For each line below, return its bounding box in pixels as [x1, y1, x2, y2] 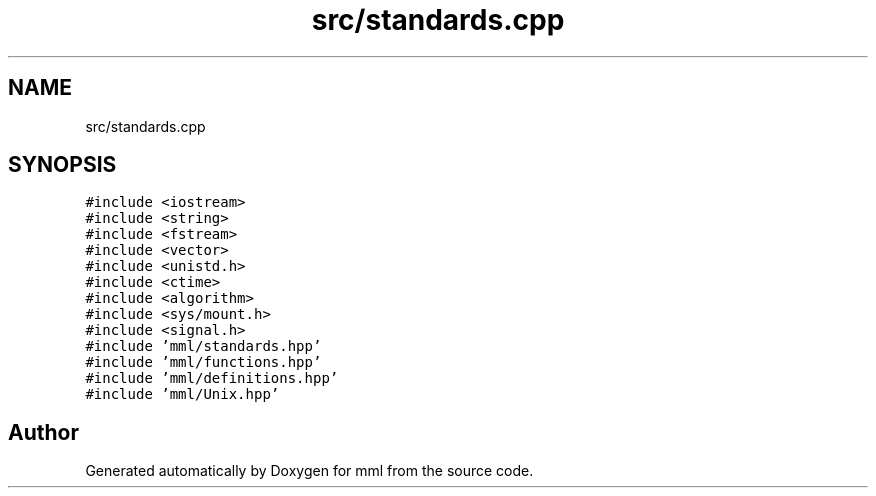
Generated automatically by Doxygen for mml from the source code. [85, 462, 534, 480]
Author [8, 419, 79, 445]
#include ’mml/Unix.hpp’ [85, 386, 280, 403]
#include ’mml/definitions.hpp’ [85, 370, 339, 387]
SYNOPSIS [8, 152, 117, 178]
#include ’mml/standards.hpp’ [85, 338, 322, 355]
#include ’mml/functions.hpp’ [85, 354, 322, 371]
